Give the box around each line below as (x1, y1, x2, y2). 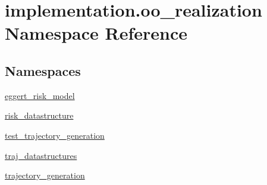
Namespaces (5, 61, 81, 79)
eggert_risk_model (5, 89, 75, 101)
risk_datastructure (5, 109, 74, 122)
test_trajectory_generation (5, 129, 105, 141)
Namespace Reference (5, 21, 187, 45)
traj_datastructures (5, 149, 77, 161)
